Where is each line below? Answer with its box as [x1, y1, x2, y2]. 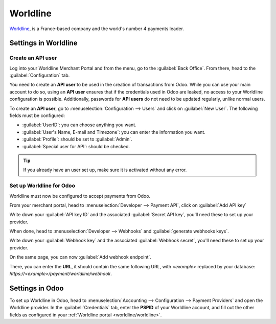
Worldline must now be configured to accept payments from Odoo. [9, 193, 151, 199]
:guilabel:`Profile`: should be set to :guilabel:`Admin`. [22, 136, 132, 143]
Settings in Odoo [9, 284, 64, 292]
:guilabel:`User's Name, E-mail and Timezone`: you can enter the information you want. [22, 129, 205, 135]
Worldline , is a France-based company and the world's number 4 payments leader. [9, 26, 184, 32]
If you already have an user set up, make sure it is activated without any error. [23, 167, 187, 173]
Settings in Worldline [9, 39, 78, 48]
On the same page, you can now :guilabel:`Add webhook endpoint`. [9, 254, 152, 260]
